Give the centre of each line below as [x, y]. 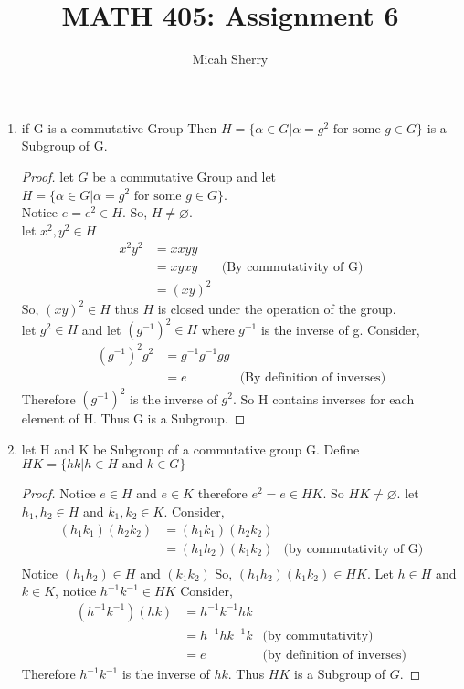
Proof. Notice [58, 493]
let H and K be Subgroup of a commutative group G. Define [190, 449]
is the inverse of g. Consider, [340, 329]
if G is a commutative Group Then [119, 127]
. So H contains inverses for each [323, 398]
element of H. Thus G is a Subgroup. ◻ [133, 418]
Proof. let [47, 176]
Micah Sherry [230, 59]
